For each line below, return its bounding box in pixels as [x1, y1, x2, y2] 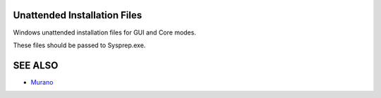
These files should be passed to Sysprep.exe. [13, 41, 146, 49]
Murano [30, 78, 54, 86]
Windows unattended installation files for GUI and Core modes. [13, 28, 197, 37]
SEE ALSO [13, 59, 59, 71]
